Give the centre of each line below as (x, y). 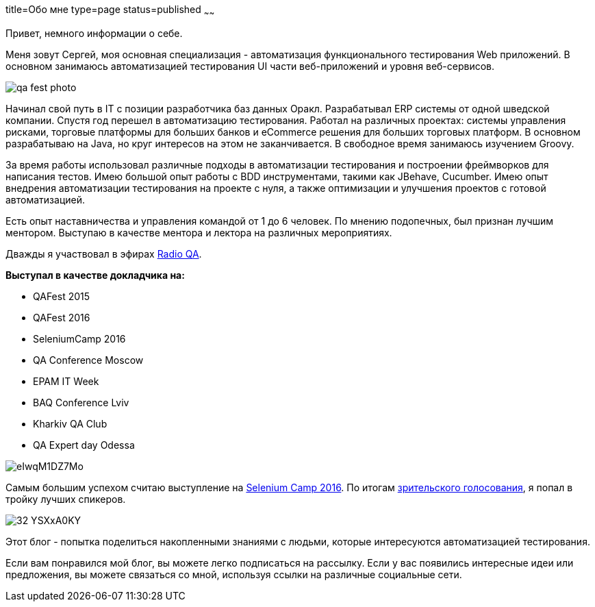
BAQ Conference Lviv (81, 402)
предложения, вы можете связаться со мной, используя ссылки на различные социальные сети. (234, 574)
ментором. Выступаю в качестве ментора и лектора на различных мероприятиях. (199, 232)
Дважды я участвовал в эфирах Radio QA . (104, 253)
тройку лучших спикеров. (66, 499)
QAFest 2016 (62, 317)
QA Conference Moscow (88, 360)
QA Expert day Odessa (84, 445)
